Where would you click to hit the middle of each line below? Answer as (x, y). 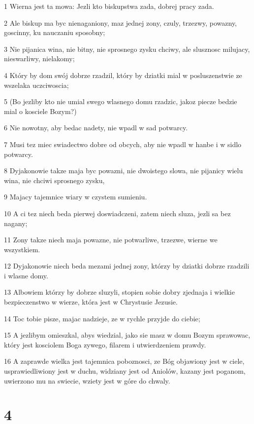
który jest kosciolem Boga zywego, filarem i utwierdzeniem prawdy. (105, 344)
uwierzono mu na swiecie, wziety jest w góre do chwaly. (87, 380)
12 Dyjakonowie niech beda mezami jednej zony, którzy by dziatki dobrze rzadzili (127, 266)
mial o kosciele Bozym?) (40, 111)
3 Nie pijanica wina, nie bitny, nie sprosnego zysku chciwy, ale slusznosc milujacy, (127, 49)
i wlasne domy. (26, 275)
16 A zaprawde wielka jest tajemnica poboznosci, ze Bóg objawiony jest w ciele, (124, 361)
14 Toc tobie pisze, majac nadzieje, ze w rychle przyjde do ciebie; (102, 318)
